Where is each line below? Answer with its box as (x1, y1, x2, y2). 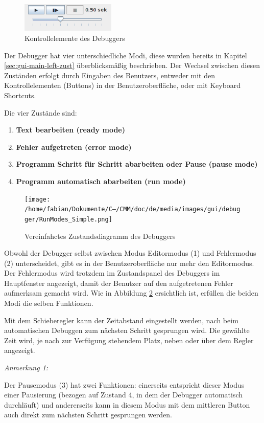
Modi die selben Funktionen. (4, 298, 93, 308)
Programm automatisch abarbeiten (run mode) (16, 175, 186, 186)
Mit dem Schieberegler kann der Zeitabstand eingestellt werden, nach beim (4, 315, 238, 325)
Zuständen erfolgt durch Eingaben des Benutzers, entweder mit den (4, 70, 215, 80)
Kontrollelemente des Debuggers (25, 33, 125, 43)
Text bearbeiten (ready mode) (16, 124, 125, 135)
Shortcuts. (4, 90, 36, 100)
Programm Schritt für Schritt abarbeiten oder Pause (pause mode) (16, 159, 258, 169)
